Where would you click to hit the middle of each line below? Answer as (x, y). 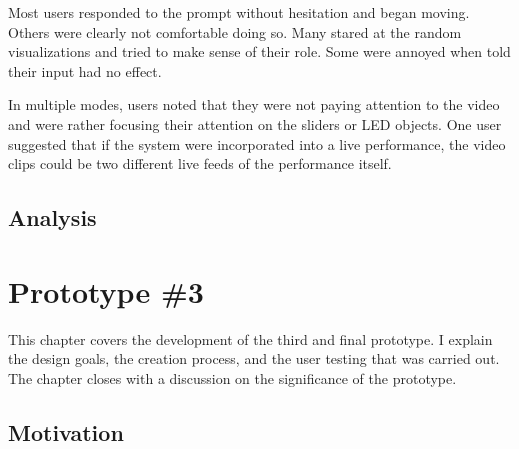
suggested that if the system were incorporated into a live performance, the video (257, 143)
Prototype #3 (106, 290)
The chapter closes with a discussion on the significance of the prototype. (232, 377)
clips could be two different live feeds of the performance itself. (200, 163)
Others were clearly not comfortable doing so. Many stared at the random (235, 31)
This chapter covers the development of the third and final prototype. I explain (250, 338)
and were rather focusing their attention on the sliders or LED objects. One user (255, 123)
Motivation (66, 431)
